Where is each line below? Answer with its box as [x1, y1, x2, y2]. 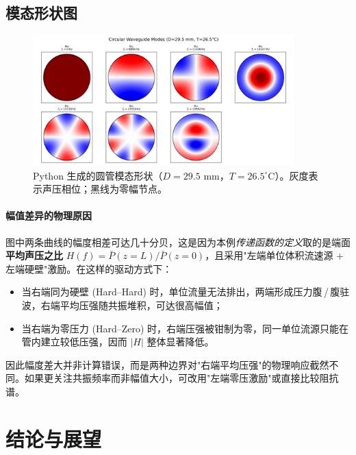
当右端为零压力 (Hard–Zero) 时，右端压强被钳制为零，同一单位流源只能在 [21, 321, 349, 335]
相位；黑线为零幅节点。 [61, 182, 167, 196]
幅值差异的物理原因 [5, 208, 92, 223]
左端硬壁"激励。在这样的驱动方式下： [5, 261, 173, 275]
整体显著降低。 [147, 334, 214, 349]
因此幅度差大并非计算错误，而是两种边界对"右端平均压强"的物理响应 [5, 357, 310, 371]
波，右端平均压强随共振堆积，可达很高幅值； [21, 297, 223, 312]
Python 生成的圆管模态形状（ [33, 168, 163, 182]
